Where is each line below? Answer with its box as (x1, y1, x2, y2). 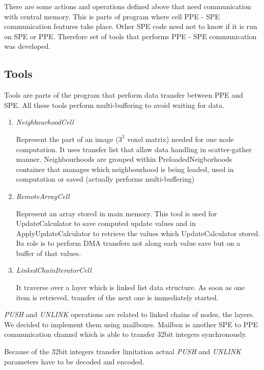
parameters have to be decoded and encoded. (4, 356, 144, 366)
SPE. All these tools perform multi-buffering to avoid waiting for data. (4, 99, 224, 110)
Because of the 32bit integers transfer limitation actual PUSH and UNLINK (4, 346, 241, 357)
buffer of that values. (16, 247, 81, 258)
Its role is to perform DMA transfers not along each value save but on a (16, 238, 240, 248)
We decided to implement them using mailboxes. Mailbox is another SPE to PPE (4, 319, 258, 329)
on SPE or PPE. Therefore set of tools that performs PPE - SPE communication (4, 31, 257, 41)
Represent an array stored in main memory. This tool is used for (16, 208, 217, 218)
